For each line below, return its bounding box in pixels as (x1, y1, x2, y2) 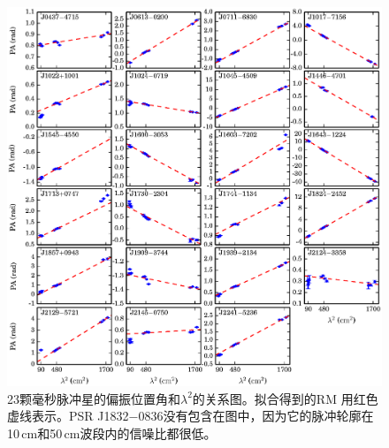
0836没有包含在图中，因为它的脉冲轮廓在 (138, 406, 374, 425)
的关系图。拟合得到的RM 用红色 (192, 389, 378, 407)
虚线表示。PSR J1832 (7, 406, 129, 425)
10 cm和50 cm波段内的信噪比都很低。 (7, 423, 217, 442)
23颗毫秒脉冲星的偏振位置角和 (7, 389, 180, 407)
